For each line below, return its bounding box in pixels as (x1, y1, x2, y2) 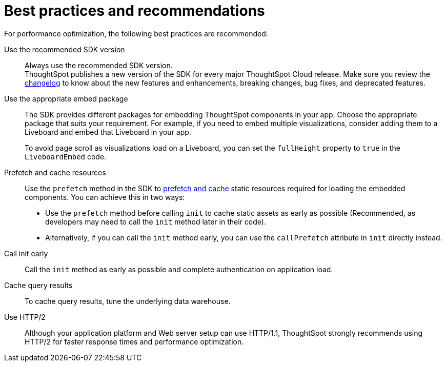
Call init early (4, 249, 48, 258)
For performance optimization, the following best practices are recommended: (4, 29, 268, 38)
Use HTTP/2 (4, 312, 46, 321)
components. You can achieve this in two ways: (25, 192, 185, 201)
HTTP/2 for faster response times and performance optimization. (25, 337, 244, 346)
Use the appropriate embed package (4, 94, 128, 103)
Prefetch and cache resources (4, 168, 106, 177)
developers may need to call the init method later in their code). (45, 217, 266, 226)
